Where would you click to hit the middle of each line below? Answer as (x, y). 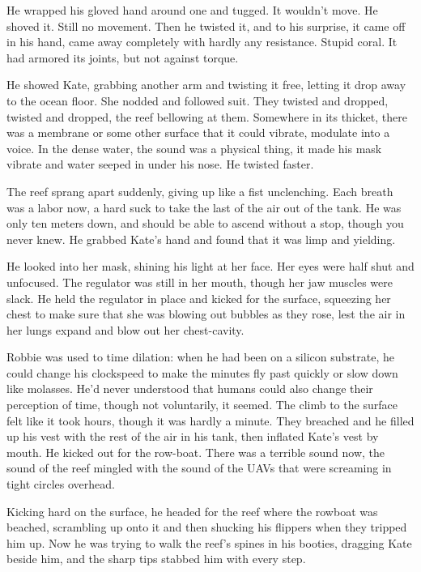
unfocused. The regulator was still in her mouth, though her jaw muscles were (200, 282)
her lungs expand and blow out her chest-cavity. (125, 329)
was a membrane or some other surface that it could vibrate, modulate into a (198, 132)
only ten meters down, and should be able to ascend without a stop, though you (205, 223)
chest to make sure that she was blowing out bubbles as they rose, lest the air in (206, 314)
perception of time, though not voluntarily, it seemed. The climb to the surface (202, 405)
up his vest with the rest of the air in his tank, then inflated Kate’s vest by (193, 436)
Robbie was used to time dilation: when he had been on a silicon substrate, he (200, 357)
